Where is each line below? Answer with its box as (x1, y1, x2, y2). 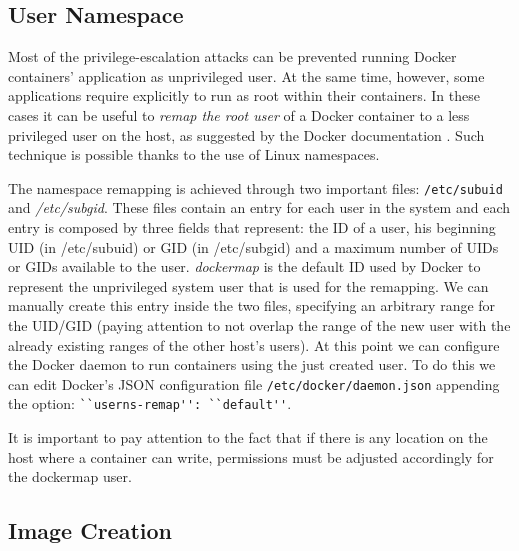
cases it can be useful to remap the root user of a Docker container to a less (8, 104, 470, 125)
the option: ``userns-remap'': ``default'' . (8, 393, 292, 414)
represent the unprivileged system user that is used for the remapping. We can (8, 275, 489, 296)
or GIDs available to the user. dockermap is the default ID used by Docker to (8, 256, 481, 277)
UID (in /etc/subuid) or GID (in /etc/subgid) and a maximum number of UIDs (8, 236, 499, 257)
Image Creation (8, 515, 172, 546)
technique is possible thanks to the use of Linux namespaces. (8, 144, 380, 165)
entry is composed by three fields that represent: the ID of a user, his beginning (8, 217, 496, 238)
